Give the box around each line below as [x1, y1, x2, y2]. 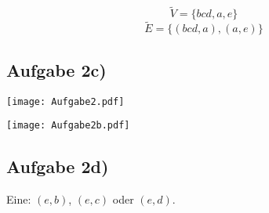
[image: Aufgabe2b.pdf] [6, 120, 130, 132]
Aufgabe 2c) [6, 57, 107, 81]
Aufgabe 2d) [6, 154, 109, 179]
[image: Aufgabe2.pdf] [6, 96, 125, 107]
